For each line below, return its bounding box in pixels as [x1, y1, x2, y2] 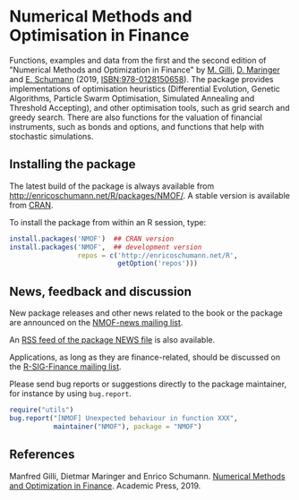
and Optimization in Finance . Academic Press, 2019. [9, 480, 201, 491]
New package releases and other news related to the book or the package [9, 308, 284, 318]
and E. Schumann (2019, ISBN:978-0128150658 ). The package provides [9, 73, 274, 84]
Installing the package [9, 157, 136, 172]
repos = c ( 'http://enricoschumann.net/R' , [77, 250, 239, 260]
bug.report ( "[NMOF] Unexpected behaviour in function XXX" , [9, 413, 239, 422]
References [9, 447, 75, 462]
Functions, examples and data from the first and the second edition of [9, 55, 267, 65]
